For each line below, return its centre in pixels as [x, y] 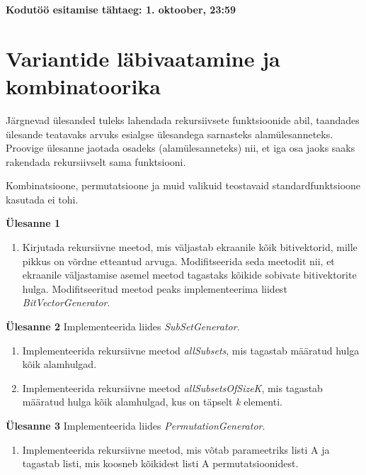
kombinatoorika [83, 85]
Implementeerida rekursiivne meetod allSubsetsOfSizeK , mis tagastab [172, 387]
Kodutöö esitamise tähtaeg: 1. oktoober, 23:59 [121, 9]
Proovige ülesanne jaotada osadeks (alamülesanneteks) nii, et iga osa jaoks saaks [181, 148]
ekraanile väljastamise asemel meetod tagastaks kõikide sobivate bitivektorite [189, 275]
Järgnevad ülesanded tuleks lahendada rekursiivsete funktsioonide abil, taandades [183, 119]
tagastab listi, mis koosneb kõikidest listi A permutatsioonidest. [160, 463]
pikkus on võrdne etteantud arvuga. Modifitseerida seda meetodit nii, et [178, 261]
